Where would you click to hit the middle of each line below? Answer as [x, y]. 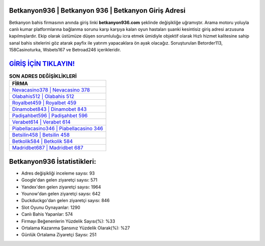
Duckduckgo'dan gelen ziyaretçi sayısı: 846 [66, 201]
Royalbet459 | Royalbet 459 [44, 103]
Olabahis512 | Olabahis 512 [43, 96]
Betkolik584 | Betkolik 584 [42, 141]
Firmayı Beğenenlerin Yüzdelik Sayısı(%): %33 [68, 221]
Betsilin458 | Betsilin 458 [41, 135]
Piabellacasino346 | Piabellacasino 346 [58, 129]
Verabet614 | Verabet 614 [41, 122]
